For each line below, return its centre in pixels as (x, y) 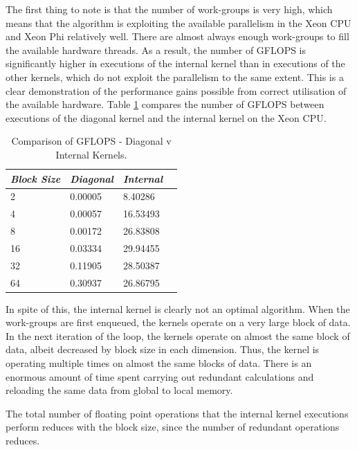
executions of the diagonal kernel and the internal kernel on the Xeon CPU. (166, 117)
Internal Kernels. (91, 154)
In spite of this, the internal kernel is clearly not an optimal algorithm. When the (178, 308)
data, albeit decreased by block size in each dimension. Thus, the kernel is (163, 349)
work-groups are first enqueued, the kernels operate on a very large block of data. (178, 322)
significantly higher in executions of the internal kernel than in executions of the (175, 63)
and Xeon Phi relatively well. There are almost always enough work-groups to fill (177, 36)
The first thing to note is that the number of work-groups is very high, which (169, 9)
